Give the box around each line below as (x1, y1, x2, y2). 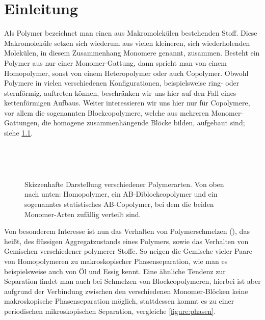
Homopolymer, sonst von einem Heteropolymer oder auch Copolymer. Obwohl (4, 67, 249, 78)
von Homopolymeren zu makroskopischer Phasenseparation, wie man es (4, 256, 228, 266)
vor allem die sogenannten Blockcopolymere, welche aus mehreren (4, 107, 209, 118)
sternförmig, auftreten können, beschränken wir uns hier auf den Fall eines (4, 87, 236, 98)
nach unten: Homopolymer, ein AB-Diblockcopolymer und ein (24, 189, 218, 199)
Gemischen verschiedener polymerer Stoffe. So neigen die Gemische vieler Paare (4, 246, 252, 256)
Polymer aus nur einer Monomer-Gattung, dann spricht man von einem (4, 57, 227, 68)
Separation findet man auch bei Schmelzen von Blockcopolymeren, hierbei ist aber (4, 276, 261, 286)
